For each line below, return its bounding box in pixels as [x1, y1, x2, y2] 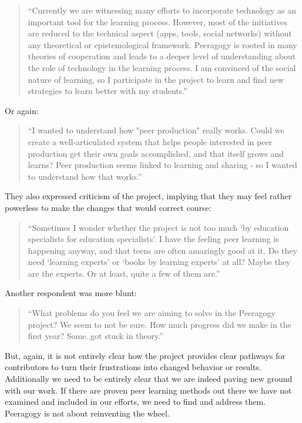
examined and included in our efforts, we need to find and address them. [5, 395, 266, 408]
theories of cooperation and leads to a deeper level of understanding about [28, 50, 296, 62]
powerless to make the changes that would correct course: [5, 201, 212, 213]
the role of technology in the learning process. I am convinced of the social [28, 61, 296, 73]
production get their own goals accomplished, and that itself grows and [28, 147, 284, 159]
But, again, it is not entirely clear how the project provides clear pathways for [5, 349, 286, 361]
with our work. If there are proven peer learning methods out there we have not [5, 384, 292, 396]
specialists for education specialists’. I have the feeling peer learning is [28, 233, 279, 245]
